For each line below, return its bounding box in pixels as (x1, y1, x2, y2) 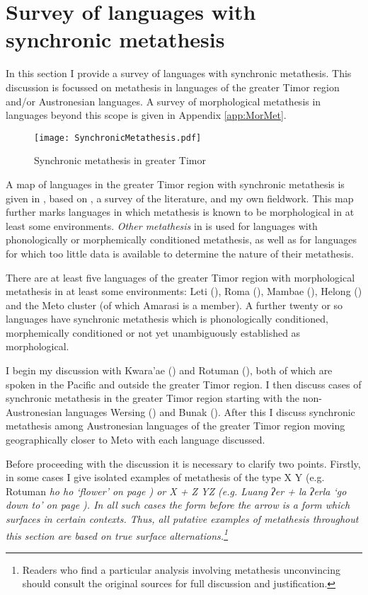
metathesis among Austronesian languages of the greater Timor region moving (6, 418, 345, 433)
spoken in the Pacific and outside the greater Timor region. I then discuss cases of (6, 376, 362, 391)
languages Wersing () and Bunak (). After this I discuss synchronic (65, 404, 355, 419)
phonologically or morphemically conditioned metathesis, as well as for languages (6, 232, 357, 247)
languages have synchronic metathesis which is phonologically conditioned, (6, 311, 328, 326)
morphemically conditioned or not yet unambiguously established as (6, 325, 301, 340)
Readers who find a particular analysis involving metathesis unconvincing (22, 562, 340, 577)
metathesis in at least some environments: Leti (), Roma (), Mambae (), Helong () (6, 284, 362, 299)
